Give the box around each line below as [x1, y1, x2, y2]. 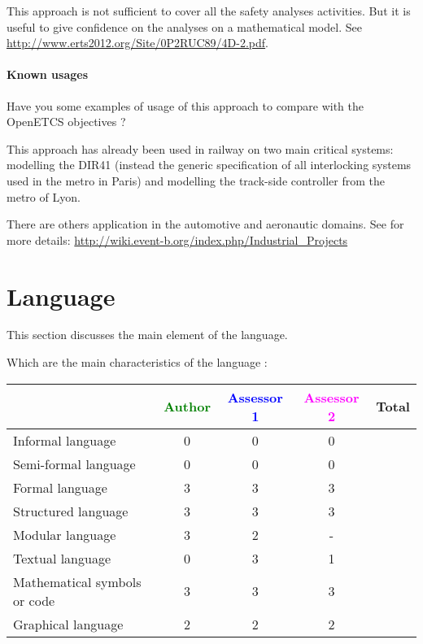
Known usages [7, 66, 89, 83]
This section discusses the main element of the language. [7, 326, 288, 343]
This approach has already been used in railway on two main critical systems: [7, 140, 394, 157]
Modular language [13, 524, 116, 544]
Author [164, 397, 211, 416]
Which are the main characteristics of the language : [7, 354, 268, 371]
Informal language [13, 430, 116, 450]
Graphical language [13, 614, 124, 633]
